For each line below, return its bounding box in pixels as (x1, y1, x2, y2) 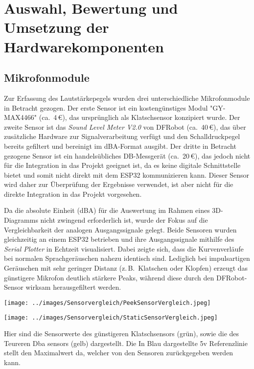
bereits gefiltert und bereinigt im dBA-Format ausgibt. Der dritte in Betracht (4, 140, 236, 151)
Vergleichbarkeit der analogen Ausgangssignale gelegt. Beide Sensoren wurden (4, 224, 237, 234)
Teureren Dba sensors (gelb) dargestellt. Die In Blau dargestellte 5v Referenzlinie (4, 338, 248, 348)
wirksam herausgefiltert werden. (25, 282, 121, 292)
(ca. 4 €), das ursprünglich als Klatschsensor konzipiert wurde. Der (39, 112, 240, 122)
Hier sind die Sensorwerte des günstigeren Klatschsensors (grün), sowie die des (4, 328, 239, 339)
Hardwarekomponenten (4, 36, 164, 56)
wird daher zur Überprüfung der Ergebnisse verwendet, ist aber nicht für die (4, 179, 233, 189)
